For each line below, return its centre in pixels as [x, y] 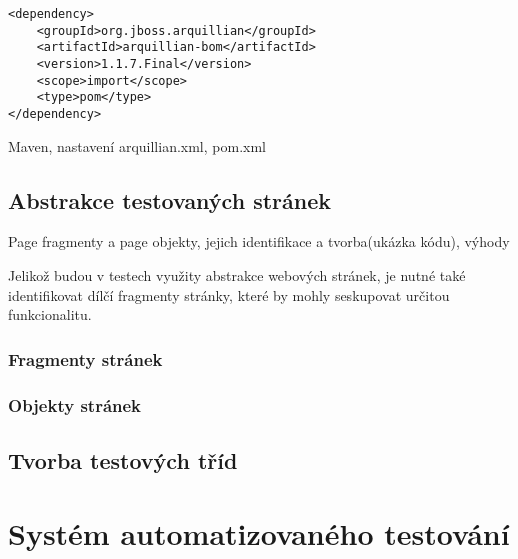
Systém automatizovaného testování [259, 533]
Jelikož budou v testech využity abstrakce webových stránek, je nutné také [237, 274]
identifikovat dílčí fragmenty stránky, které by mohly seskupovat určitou [229, 294]
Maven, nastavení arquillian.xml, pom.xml [137, 145]
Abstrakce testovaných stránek [169, 199]
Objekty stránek [75, 404]
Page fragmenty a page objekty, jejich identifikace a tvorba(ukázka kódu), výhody [259, 241]
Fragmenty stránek [85, 358]
